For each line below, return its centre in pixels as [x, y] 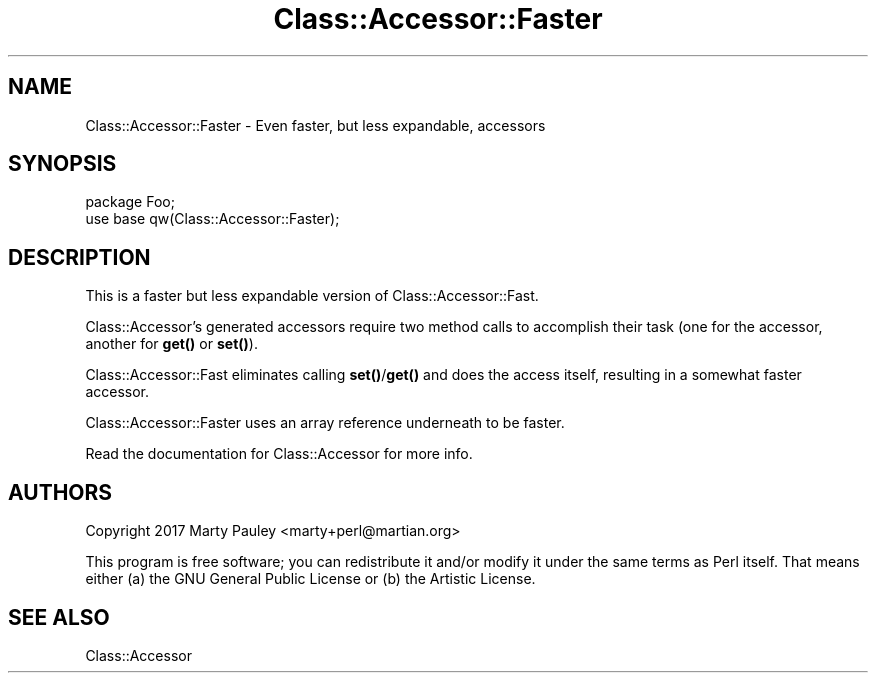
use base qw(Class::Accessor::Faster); [212, 219]
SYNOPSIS [62, 164]
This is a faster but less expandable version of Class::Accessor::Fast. [312, 296]
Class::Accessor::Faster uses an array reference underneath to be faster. [325, 423]
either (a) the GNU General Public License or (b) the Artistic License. [310, 579]
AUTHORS [60, 492]
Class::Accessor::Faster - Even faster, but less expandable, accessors [315, 125]
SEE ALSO [59, 617]
